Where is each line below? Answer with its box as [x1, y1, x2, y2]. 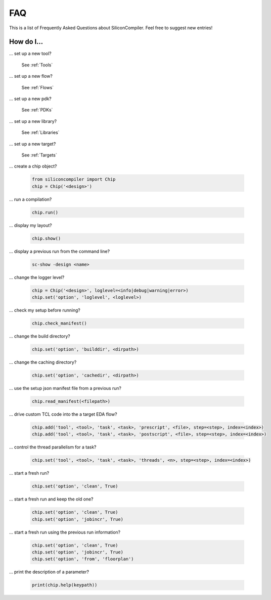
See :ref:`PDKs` [21, 107, 53, 113]
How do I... [9, 38, 44, 46]
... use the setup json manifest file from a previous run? [9, 385, 122, 391]
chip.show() [32, 235, 61, 241]
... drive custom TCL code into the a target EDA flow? [9, 411, 117, 417]
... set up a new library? [9, 118, 57, 124]
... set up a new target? [9, 141, 56, 147]
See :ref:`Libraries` [21, 129, 60, 136]
